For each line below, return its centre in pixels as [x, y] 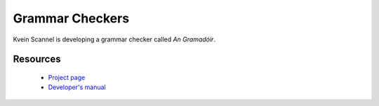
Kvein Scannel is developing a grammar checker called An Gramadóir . [114, 39]
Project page [67, 77]
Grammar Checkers [71, 18]
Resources [37, 59]
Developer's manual [77, 87]
